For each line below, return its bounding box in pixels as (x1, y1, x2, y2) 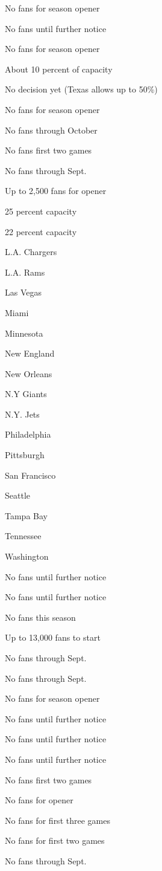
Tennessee (5, 529, 42, 542)
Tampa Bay (5, 509, 48, 522)
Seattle (5, 489, 30, 502)
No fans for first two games (5, 834, 105, 847)
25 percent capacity (5, 204, 77, 217)
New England (5, 347, 55, 360)
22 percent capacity (5, 225, 77, 238)
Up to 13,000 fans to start (5, 631, 101, 644)
